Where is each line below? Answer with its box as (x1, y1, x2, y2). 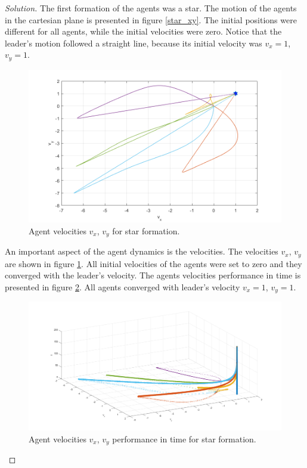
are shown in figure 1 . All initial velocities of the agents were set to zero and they (5, 257, 302, 269)
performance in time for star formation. (112, 432, 256, 445)
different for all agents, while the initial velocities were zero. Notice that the (5, 25, 282, 38)
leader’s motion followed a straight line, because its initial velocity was (5, 36, 262, 49)
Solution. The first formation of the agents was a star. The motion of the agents (5, 2, 297, 14)
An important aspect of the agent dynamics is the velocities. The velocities (5, 245, 278, 258)
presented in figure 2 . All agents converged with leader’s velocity (5, 280, 240, 293)
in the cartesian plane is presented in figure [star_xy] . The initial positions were (5, 13, 297, 26)
